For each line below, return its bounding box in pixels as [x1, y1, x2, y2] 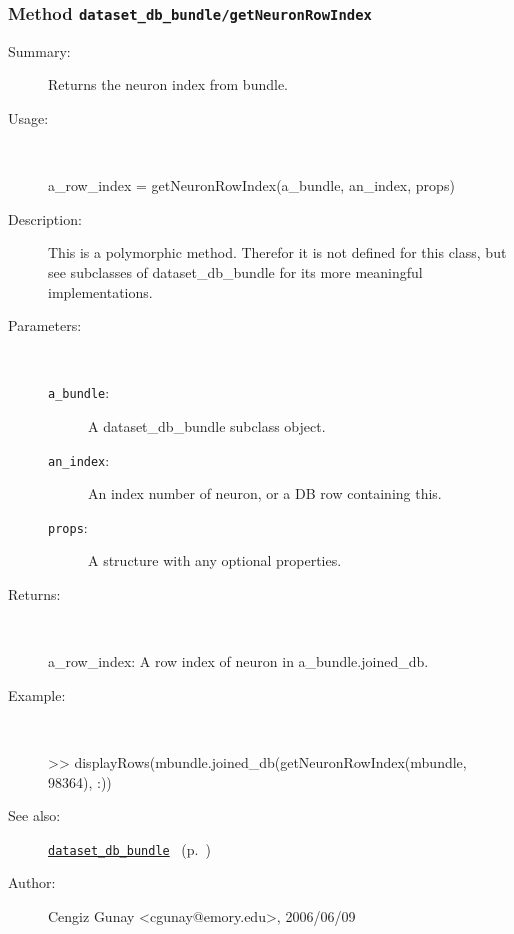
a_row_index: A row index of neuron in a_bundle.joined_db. [48, 651, 429, 672]
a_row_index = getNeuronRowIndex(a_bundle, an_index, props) [48, 175, 455, 196]
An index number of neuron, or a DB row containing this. [88, 483, 442, 504]
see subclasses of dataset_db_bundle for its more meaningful [48, 261, 423, 282]
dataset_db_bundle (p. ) [48, 838, 211, 859]
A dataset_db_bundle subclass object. [88, 415, 326, 436]
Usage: [8, 107, 49, 128]
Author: [8, 872, 56, 893]
